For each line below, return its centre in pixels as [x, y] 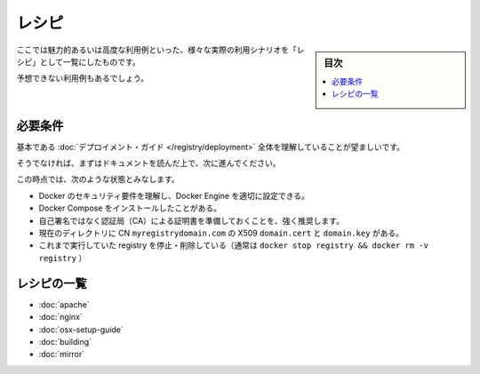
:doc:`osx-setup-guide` [81, 330]
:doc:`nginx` [61, 317]
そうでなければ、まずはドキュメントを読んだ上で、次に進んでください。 [148, 163]
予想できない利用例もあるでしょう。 [83, 78]
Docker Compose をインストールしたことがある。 [130, 208]
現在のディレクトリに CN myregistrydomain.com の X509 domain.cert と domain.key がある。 [221, 233]
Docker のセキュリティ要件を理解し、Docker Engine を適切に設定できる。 [174, 195]
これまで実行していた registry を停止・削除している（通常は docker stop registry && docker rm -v [233, 245]
